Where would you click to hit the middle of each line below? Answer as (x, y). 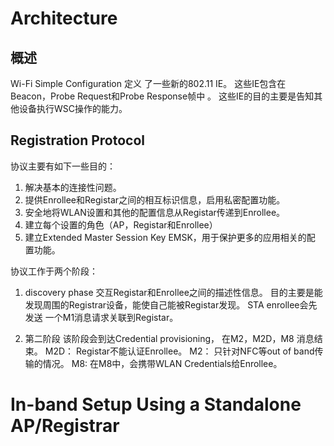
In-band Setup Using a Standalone (156, 404)
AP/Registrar (65, 426)
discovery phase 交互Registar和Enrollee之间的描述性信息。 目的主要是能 (173, 292)
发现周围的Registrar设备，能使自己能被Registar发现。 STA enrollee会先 (171, 304)
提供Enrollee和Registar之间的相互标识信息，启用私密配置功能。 (155, 199)
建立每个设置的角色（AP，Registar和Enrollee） (121, 224)
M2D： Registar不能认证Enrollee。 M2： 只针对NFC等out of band (179, 351)
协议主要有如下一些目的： (63, 166)
